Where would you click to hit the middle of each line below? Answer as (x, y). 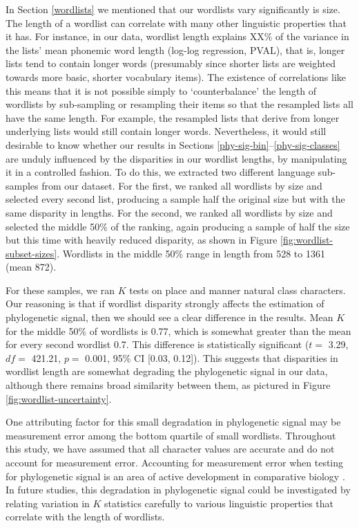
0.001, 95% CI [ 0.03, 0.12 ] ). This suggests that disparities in (212, 357)
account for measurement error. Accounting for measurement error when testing (175, 462)
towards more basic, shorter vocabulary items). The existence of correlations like (176, 76)
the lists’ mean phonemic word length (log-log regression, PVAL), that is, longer (175, 49)
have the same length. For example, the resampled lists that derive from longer (173, 117)
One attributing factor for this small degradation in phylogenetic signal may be (173, 422)
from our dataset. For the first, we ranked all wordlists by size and (182, 185)
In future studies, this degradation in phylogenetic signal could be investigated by (178, 490)
